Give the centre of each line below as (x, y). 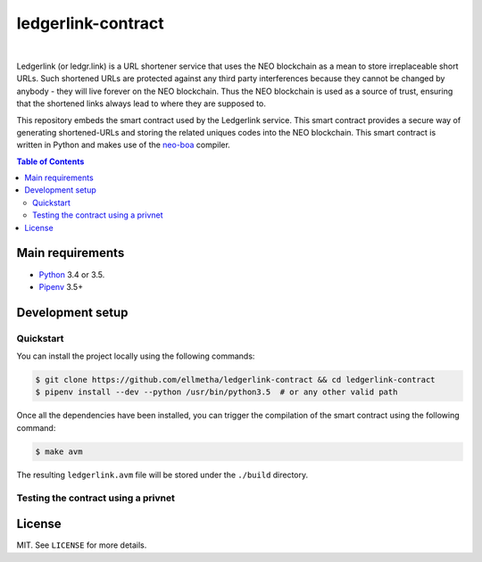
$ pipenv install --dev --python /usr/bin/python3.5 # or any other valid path (216, 392)
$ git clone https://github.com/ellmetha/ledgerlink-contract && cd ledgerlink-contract (236, 380)
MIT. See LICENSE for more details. (82, 545)
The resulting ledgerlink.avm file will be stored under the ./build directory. (162, 475)
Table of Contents (50, 161)
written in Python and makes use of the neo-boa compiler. (124, 145)
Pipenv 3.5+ (61, 286)
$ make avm (59, 451)
